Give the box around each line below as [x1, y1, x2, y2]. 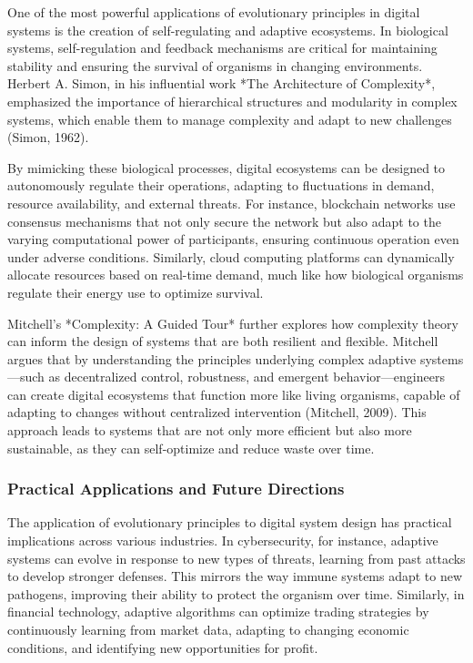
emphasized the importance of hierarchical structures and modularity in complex [7, 91, 458, 110]
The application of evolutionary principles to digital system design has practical [7, 513, 452, 532]
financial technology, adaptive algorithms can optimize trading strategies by [7, 602, 429, 621]
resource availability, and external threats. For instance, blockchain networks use [7, 193, 456, 212]
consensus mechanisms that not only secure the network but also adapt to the [7, 211, 441, 230]
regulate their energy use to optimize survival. [7, 282, 264, 301]
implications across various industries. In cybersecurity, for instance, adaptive [7, 531, 438, 550]
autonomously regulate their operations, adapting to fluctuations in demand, [7, 176, 435, 195]
